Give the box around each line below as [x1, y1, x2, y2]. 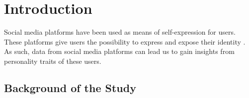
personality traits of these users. [4, 55, 101, 66]
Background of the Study [4, 80, 136, 95]
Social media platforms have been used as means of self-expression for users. [4, 27, 236, 37]
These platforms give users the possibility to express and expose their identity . [4, 36, 246, 47]
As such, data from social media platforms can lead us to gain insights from [4, 46, 235, 56]
